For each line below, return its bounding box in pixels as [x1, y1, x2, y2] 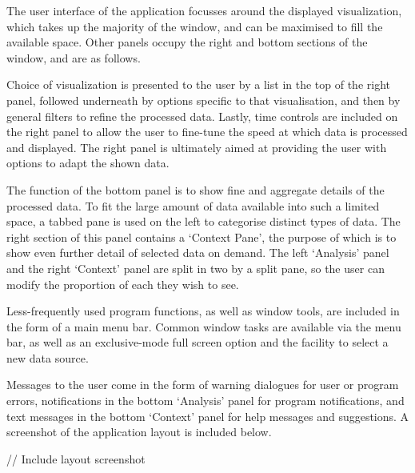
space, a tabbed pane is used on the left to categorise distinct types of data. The [6, 213, 401, 230]
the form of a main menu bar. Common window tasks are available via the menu [6, 318, 401, 335]
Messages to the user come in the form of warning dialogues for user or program [6, 376, 399, 393]
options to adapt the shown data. [6, 154, 170, 171]
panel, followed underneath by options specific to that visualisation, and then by [6, 91, 401, 108]
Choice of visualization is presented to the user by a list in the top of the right [6, 76, 390, 93]
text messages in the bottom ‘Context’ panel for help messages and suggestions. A [6, 407, 409, 424]
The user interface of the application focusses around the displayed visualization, [6, 2, 402, 18]
